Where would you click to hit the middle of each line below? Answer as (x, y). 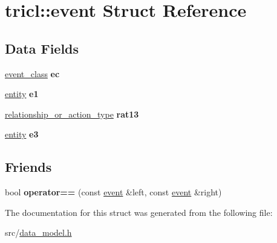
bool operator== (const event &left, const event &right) (113, 192)
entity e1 (22, 94)
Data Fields (42, 48)
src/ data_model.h (38, 232)
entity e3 (22, 134)
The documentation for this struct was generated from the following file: (139, 212)
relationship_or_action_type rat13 (72, 114)
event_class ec (32, 73)
